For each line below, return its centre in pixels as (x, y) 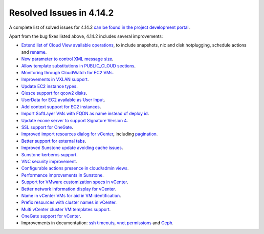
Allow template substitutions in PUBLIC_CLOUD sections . (78, 65)
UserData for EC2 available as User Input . (63, 100)
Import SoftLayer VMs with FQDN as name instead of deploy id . (85, 114)
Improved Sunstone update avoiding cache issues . (72, 148)
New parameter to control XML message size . (67, 59)
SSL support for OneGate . (47, 128)
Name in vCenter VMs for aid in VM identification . (71, 195)
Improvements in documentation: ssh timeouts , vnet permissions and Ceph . (97, 223)
